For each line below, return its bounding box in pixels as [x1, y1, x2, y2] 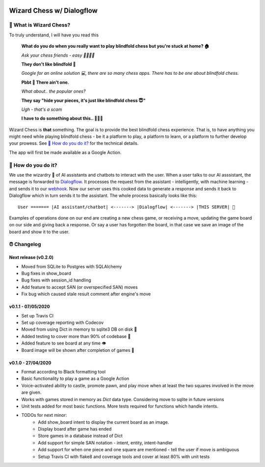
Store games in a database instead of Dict [38, 433, 123, 439]
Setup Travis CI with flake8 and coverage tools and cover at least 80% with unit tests [38, 453, 210, 460]
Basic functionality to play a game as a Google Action [21, 375, 130, 381]
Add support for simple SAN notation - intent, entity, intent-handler [38, 439, 173, 445]
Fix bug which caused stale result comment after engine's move [21, 291, 151, 297]
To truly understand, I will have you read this [9, 32, 99, 38]
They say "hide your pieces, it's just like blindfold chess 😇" [21, 97, 146, 103]
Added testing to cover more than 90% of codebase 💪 [21, 333, 131, 339]
